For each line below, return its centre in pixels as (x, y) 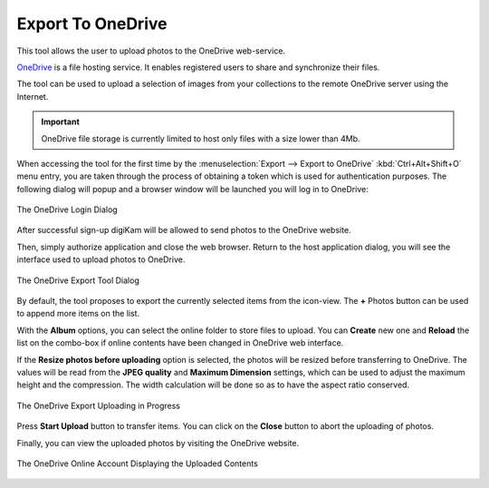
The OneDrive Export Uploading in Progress (99, 405)
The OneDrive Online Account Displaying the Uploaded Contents (137, 464)
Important (61, 122)
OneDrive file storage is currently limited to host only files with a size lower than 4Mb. (201, 138)
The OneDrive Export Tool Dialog (78, 280)
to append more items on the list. (78, 314)
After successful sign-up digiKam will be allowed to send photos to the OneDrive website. (184, 230)
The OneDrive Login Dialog (67, 210)
